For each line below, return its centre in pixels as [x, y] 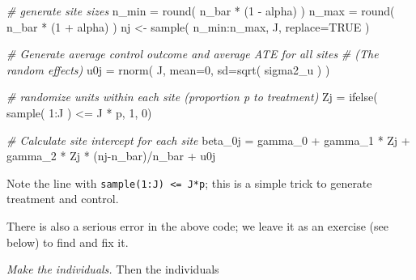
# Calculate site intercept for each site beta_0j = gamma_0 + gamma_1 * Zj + [208, 140]
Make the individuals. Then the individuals [113, 269]
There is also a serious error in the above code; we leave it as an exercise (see [197, 226]
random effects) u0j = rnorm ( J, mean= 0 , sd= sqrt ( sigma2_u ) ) [168, 69]
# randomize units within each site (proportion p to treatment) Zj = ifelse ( [192, 97]
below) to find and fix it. [68, 242]
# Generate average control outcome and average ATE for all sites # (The [193, 54]
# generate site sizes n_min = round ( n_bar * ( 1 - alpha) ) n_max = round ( [201, 11]
